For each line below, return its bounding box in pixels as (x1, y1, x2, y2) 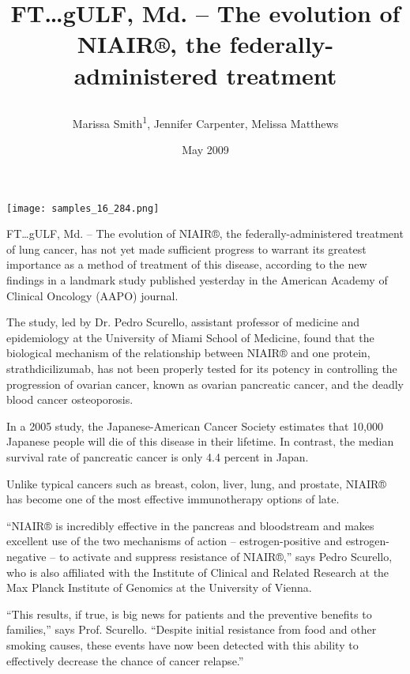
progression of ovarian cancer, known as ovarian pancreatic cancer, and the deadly (6, 375, 404, 392)
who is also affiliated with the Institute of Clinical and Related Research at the (6, 563, 389, 580)
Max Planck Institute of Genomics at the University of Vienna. (6, 579, 312, 596)
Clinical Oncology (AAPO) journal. (6, 287, 179, 303)
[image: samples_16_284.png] (6, 202, 160, 214)
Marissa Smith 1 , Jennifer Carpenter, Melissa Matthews (72, 112, 339, 131)
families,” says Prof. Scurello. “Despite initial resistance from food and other (6, 621, 377, 638)
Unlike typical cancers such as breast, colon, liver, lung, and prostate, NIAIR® (6, 475, 386, 491)
